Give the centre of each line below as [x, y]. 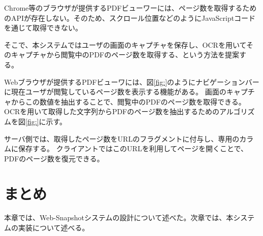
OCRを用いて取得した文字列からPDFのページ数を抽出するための [112, 111]
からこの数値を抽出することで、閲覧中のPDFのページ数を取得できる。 [128, 101]
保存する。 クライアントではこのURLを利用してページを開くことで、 [133, 148]
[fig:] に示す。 [46, 121]
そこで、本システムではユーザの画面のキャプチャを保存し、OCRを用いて [125, 44]
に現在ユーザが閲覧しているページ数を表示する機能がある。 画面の [115, 92]
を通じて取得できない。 [43, 28]
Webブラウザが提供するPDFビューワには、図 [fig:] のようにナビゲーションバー [132, 81]
